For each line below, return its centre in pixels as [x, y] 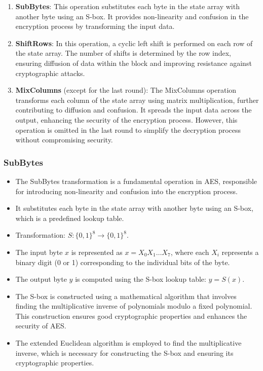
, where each [190, 252]
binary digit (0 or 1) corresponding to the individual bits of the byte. [123, 262]
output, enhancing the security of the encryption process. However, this [126, 119]
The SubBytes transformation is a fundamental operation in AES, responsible [136, 181]
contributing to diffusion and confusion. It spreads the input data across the [134, 110]
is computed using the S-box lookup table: [141, 279]
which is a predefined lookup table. [70, 218]
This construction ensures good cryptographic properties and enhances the [131, 316]
